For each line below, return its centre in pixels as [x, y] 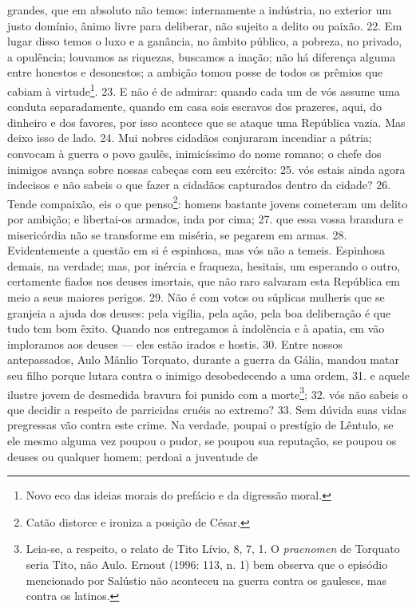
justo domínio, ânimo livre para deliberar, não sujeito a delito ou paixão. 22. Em [205, 25]
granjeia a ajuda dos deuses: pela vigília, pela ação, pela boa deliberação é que [199, 312]
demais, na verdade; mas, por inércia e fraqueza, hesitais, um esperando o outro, [204, 265]
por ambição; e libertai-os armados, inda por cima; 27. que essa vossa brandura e [205, 219]
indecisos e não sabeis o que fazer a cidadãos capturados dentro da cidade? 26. [199, 185]
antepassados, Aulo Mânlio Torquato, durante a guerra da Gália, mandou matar [203, 359]
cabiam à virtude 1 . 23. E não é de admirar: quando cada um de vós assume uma [204, 89]
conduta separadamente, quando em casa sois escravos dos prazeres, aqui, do [194, 107]
